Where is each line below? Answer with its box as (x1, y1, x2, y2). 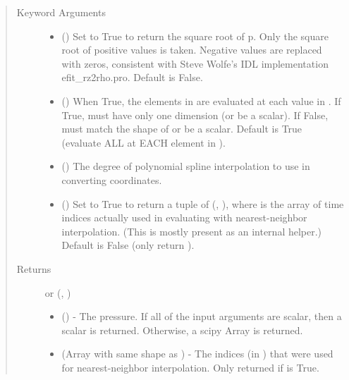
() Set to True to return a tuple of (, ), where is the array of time (61, 196, 344, 211)
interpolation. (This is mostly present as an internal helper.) (61, 223, 322, 238)
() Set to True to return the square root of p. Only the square (61, 28, 329, 43)
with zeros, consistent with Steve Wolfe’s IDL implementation (61, 56, 329, 71)
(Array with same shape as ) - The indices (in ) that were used (61, 346, 333, 361)
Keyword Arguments (16, 5, 106, 19)
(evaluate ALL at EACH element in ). (61, 135, 226, 149)
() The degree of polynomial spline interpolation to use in (61, 159, 310, 173)
